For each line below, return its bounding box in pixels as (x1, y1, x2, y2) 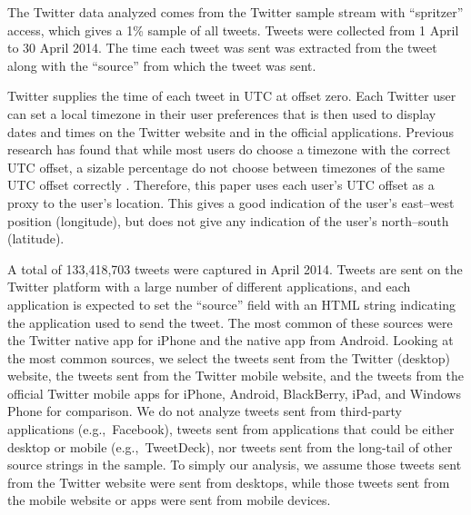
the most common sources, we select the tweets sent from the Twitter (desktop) (7, 348, 451, 367)
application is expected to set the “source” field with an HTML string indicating (7, 294, 456, 313)
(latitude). (7, 229, 65, 248)
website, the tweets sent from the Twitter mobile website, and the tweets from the (7, 366, 465, 385)
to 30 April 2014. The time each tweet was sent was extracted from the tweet (7, 38, 437, 57)
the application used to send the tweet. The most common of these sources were (7, 312, 453, 332)
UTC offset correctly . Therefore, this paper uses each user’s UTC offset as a (7, 175, 435, 194)
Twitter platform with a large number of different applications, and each (7, 277, 411, 296)
